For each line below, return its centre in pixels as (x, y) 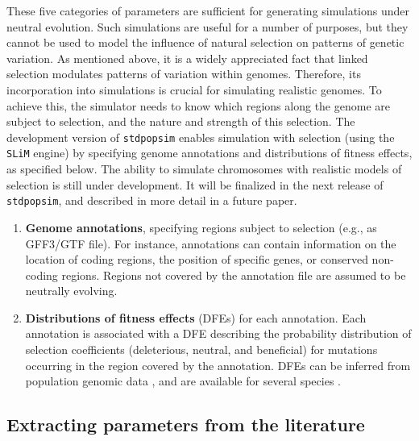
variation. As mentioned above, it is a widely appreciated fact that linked (187, 58)
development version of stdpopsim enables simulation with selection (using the (201, 137)
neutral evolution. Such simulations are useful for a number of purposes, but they (207, 26)
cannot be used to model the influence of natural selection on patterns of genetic (205, 42)
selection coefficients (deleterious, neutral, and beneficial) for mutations (201, 349)
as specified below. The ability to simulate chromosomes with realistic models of (204, 169)
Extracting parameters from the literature (186, 424)
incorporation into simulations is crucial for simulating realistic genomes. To (194, 89)
